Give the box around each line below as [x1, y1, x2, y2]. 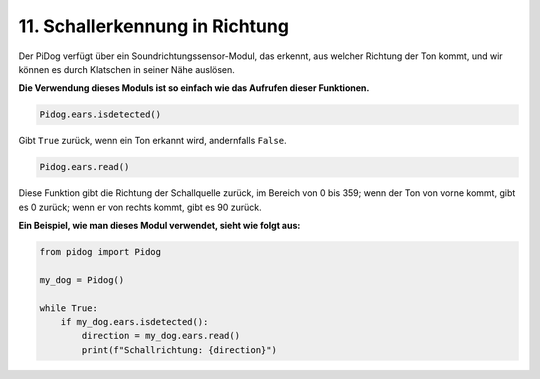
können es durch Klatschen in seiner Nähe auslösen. [18, 63, 235, 75]
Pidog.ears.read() [39, 161, 130, 173]
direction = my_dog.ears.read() [81, 330, 240, 342]
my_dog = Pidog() [39, 274, 125, 285]
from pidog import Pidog [39, 246, 162, 258]
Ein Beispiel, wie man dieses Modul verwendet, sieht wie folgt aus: [18, 220, 301, 232]
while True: [39, 302, 99, 314]
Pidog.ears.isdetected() [39, 109, 162, 120]
